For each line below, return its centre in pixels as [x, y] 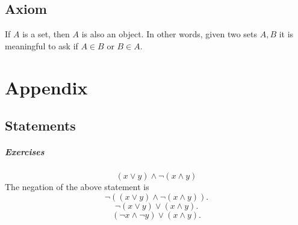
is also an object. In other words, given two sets [169, 34]
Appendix [46, 87]
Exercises [25, 152]
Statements [40, 125]
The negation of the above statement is [77, 187]
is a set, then [46, 34]
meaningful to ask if [42, 45]
